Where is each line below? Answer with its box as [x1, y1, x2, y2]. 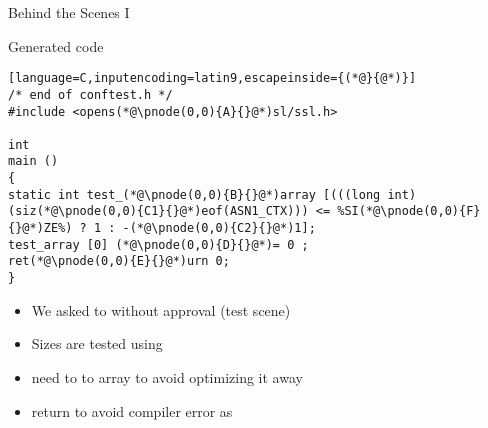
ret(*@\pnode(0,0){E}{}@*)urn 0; [8, 254, 230, 269]
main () [8, 154, 59, 169]
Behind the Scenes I [8, 2, 130, 22]
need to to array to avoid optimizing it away [31, 366, 303, 387]
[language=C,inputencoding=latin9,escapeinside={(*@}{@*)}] [8, 71, 417, 86]
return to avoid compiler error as [31, 400, 233, 421]
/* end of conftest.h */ [8, 87, 173, 102]
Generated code [8, 35, 104, 56]
